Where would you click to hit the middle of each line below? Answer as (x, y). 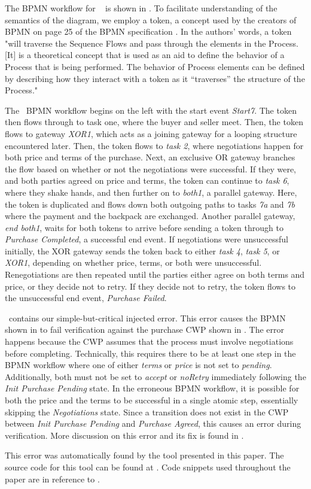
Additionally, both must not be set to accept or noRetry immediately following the (155, 376)
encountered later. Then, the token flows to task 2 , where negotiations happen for (154, 145)
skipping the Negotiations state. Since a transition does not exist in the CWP (147, 411)
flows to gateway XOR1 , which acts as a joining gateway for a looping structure (151, 133)
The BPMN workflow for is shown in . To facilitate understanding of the (141, 8)
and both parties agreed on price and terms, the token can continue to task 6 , (147, 180)
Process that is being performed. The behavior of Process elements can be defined (155, 66)
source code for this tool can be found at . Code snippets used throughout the (148, 467)
